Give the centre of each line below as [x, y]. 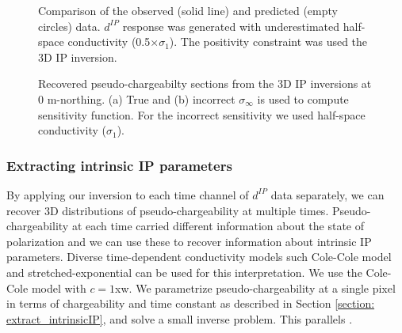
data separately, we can [327, 194]
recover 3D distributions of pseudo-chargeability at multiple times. [168, 210]
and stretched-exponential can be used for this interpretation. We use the [184, 272]
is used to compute [303, 98]
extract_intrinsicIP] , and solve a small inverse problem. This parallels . [180, 318]
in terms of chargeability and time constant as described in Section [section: [191, 303]
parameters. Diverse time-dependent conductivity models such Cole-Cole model [199, 257]
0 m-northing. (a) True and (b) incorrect [137, 98]
